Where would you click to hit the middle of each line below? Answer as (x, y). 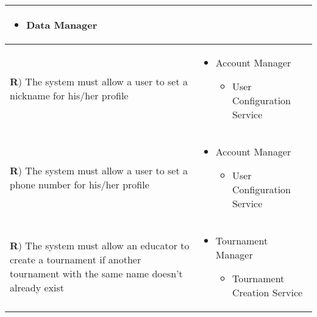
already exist (37, 287)
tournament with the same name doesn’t (96, 273)
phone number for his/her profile (80, 184)
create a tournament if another (76, 259)
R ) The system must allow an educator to (100, 245)
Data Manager (62, 25)
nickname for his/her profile (69, 95)
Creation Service (267, 292)
